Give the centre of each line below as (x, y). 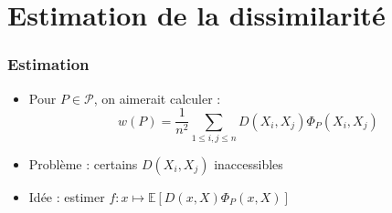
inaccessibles (249, 163)
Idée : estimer (67, 196)
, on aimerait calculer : (157, 98)
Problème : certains (83, 163)
